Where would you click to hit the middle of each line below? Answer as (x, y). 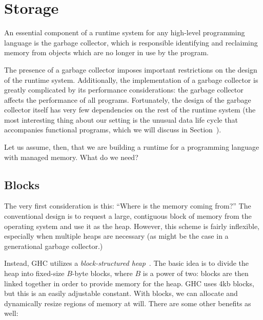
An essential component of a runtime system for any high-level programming (125, 32)
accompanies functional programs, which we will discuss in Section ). (113, 130)
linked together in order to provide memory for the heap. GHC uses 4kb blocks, (129, 283)
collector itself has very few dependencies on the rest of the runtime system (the (130, 110)
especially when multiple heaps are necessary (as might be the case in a (116, 236)
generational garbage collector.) (54, 246)
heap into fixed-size (34, 273)
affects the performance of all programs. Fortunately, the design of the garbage (128, 99)
